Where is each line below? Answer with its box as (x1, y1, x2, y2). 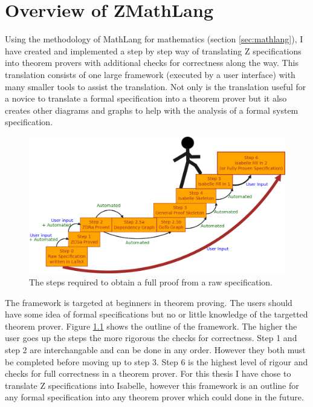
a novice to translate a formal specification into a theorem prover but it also (5, 92, 287, 105)
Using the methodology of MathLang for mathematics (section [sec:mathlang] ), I (5, 33, 303, 45)
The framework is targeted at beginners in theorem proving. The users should (5, 296, 292, 308)
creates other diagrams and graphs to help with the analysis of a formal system (5, 103, 298, 116)
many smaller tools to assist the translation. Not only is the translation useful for (5, 80, 306, 93)
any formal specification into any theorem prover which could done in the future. (5, 391, 304, 403)
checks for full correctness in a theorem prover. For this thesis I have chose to (5, 367, 291, 380)
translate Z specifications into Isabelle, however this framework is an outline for (5, 379, 299, 391)
